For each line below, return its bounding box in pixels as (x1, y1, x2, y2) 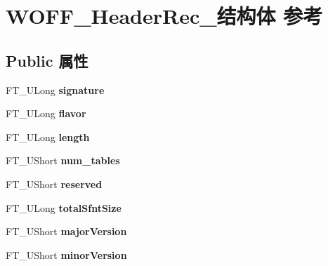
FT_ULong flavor (6, 106, 86, 121)
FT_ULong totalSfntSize (6, 200, 122, 215)
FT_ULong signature (6, 82, 105, 97)
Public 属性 (6, 49, 88, 71)
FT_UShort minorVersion (6, 247, 127, 262)
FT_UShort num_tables (6, 153, 120, 168)
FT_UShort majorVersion (6, 224, 127, 239)
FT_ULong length (6, 129, 90, 144)
